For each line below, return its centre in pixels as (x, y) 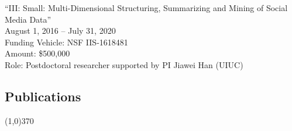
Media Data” (28, 19)
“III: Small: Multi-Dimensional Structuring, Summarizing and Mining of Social (146, 8)
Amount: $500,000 (37, 53)
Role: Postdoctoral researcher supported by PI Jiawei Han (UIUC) (124, 64)
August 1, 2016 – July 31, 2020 (60, 31)
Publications (43, 96)
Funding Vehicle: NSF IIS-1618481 (66, 42)
